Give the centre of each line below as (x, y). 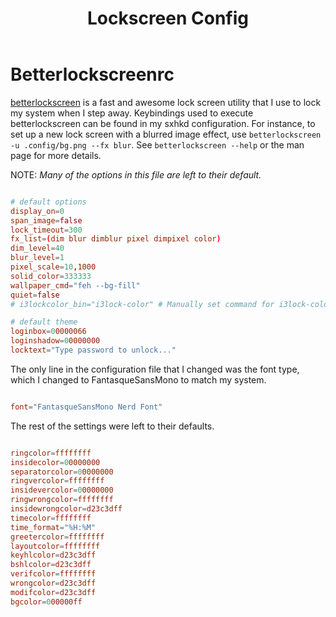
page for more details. (56, 155)
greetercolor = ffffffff (57, 537)
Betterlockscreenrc (92, 74)
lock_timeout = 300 (46, 230)
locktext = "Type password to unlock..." (93, 350)
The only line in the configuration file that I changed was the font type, (155, 369)
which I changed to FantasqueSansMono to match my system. (138, 379)
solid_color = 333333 (51, 276)
